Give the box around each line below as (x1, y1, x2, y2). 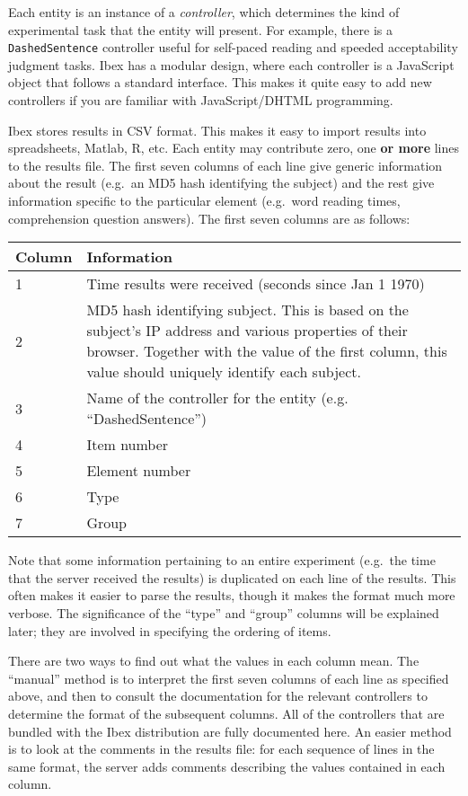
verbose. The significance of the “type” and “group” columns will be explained (8, 603, 439, 622)
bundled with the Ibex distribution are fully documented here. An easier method (8, 721, 452, 740)
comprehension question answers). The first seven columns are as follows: (8, 208, 411, 227)
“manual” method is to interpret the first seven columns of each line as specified (8, 668, 449, 687)
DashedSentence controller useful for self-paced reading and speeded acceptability (8, 38, 458, 57)
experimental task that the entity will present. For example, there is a (8, 20, 393, 39)
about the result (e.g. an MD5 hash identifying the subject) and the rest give (8, 173, 435, 192)
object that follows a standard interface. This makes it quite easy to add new (8, 73, 432, 92)
